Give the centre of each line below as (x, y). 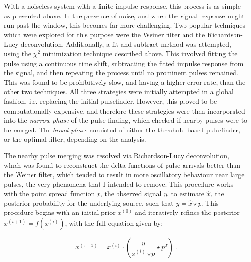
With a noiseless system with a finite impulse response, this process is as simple (122, 6)
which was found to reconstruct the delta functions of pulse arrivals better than (122, 165)
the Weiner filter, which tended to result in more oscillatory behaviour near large (124, 174)
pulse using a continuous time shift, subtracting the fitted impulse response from (124, 63)
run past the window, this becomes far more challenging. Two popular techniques (125, 25)
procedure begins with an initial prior (60, 212)
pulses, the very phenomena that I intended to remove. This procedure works (119, 184)
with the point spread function (50, 193)
